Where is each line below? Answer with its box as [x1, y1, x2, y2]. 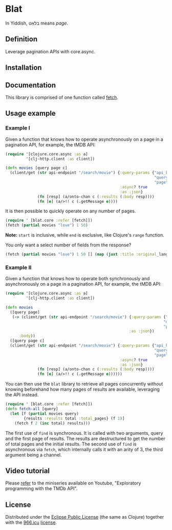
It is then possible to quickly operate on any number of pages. [5, 208, 136, 214]
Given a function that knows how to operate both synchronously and [5, 275, 150, 282]
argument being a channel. [5, 452, 62, 458]
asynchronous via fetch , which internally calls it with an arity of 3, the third [5, 446, 163, 452]
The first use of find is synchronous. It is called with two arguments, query [5, 430, 163, 436]
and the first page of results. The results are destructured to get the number [5, 435, 165, 441]
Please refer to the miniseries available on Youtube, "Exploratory [5, 480, 141, 486]
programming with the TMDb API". [5, 485, 78, 492]
